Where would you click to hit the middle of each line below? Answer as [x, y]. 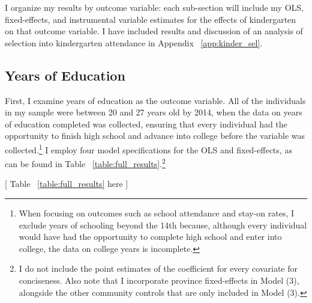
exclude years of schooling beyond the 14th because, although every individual [163, 225]
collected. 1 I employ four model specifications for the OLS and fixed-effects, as [148, 148]
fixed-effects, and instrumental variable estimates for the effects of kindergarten [151, 19]
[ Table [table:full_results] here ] [67, 184]
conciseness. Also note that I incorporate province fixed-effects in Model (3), [159, 280]
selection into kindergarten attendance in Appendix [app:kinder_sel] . [134, 42]
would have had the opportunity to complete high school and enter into [150, 237]
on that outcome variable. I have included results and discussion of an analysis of [154, 31]
